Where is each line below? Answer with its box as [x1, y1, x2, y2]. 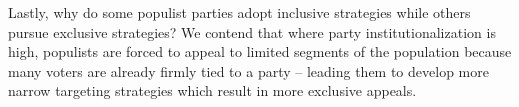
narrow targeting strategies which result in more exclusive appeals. [8, 80, 417, 101]
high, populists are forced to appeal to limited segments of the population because [8, 41, 512, 62]
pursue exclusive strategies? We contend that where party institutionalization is [8, 21, 496, 42]
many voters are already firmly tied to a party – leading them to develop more [8, 60, 489, 81]
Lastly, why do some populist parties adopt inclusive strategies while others [8, 2, 471, 22]
